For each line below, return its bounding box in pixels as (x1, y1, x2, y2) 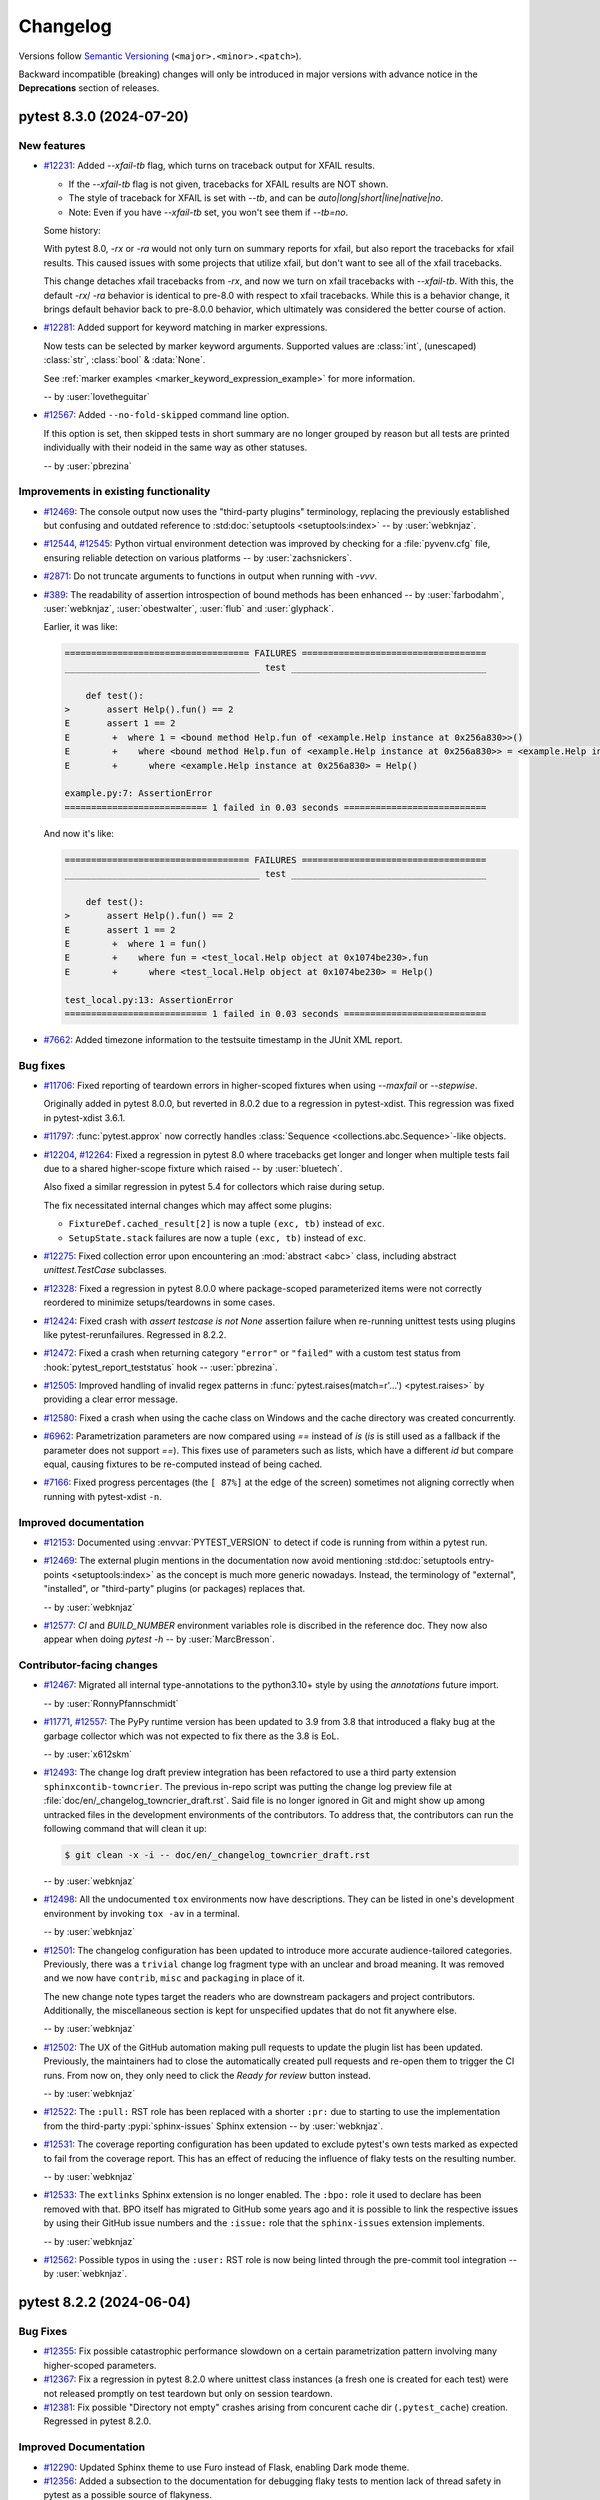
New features (18, 139, 86, 153)
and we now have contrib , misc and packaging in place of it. (43, 1972, 305, 1984)
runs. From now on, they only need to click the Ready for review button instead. (43, 2069, 372, 2081)
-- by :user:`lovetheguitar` (43, 390, 150, 402)
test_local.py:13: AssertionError (64, 994, 234, 1005)
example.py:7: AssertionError (64, 788, 213, 799)
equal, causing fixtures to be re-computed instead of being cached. (43, 1458, 323, 1470)
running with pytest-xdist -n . (43, 1490, 162, 1502)
